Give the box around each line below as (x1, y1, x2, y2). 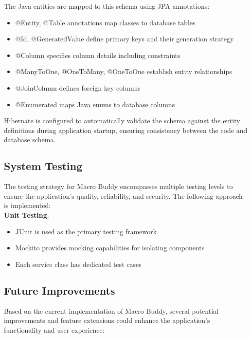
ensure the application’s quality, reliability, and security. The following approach (4, 190, 243, 201)
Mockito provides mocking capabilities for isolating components (15, 243, 205, 253)
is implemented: (4, 200, 51, 210)
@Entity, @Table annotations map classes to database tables (15, 17, 196, 27)
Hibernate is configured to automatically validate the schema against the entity (4, 115, 240, 126)
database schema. (4, 134, 56, 145)
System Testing (4, 158, 83, 173)
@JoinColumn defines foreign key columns (15, 82, 141, 93)
